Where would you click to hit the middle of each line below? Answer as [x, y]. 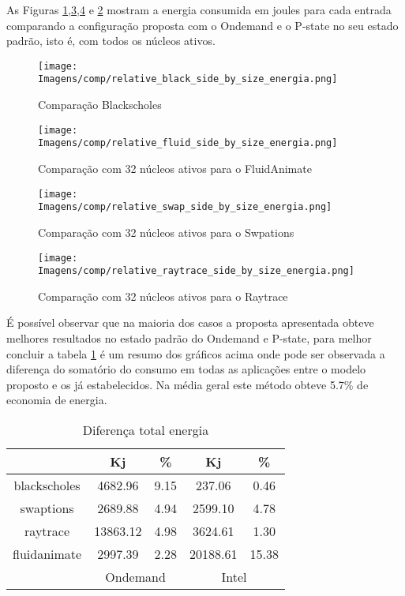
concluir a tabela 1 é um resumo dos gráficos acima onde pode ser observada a [196, 353]
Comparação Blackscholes [100, 105]
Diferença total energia [146, 429]
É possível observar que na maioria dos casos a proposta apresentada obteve [190, 322]
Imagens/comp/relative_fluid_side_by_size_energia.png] [188, 143]
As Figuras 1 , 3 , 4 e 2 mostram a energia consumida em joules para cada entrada [199, 9]
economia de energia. [57, 400]
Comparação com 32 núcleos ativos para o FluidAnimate [175, 168]
